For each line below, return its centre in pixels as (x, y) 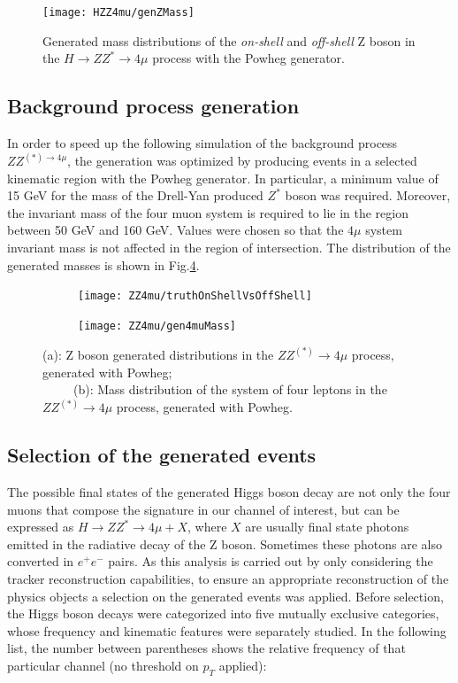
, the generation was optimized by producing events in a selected (242, 161)
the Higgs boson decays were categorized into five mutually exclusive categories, (223, 613)
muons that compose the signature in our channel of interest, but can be (203, 509)
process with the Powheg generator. (248, 58)
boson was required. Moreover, (368, 195)
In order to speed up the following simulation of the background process (202, 143)
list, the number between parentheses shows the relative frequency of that (206, 648)
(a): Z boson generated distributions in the (158, 354)
